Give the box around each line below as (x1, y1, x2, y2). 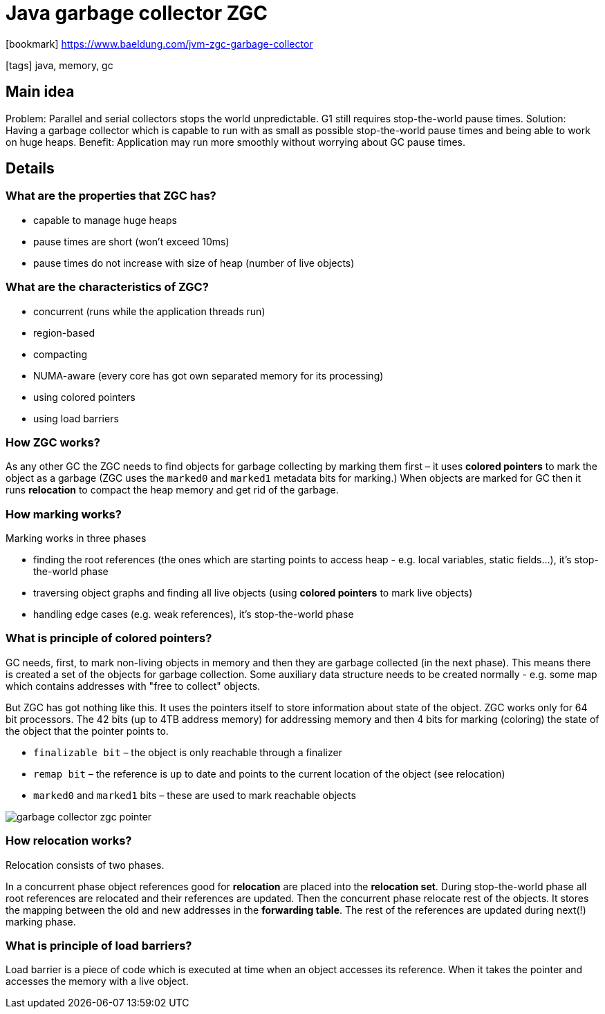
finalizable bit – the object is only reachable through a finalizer (33, 746, 342, 758)
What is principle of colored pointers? (6, 631, 212, 646)
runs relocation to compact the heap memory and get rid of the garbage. (6, 484, 339, 496)
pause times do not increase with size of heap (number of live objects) (33, 256, 355, 269)
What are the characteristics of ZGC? (6, 280, 209, 294)
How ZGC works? (6, 435, 100, 449)
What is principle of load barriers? (6, 938, 192, 952)
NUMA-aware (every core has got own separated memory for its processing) (33, 369, 384, 382)
